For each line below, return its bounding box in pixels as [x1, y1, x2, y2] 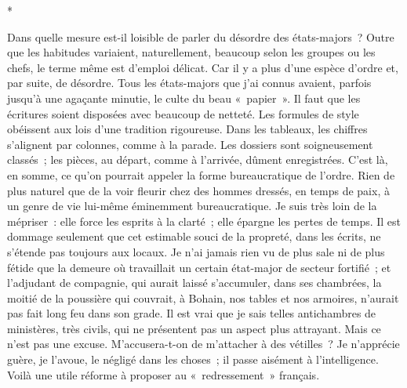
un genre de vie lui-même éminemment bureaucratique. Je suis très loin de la [7, 198, 377, 214]
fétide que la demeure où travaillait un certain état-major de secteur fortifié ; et [7, 259, 391, 275]
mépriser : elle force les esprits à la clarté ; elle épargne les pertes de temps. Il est [7, 212, 402, 229]
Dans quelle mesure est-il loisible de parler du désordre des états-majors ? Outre [7, 28, 394, 45]
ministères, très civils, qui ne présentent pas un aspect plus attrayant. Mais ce [7, 320, 381, 336]
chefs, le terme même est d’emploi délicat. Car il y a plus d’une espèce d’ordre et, [7, 59, 398, 75]
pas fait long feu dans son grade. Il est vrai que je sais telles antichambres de [7, 305, 376, 321]
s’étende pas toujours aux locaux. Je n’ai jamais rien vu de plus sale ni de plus [7, 243, 385, 259]
